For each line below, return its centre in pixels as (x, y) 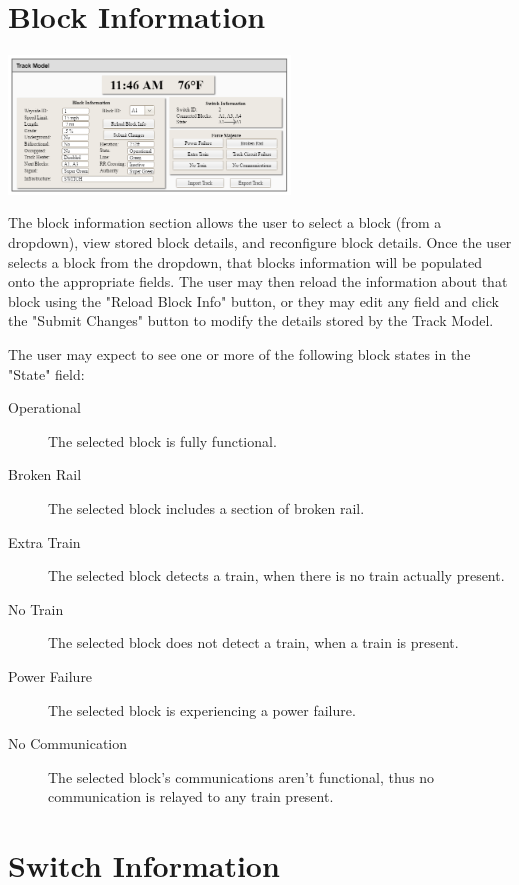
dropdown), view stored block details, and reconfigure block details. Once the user (260, 242)
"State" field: (46, 373)
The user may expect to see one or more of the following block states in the (239, 354)
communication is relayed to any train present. (191, 796)
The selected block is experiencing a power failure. (202, 709)
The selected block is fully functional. (162, 440)
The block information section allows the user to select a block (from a (225, 222)
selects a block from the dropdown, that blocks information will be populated (245, 261)
